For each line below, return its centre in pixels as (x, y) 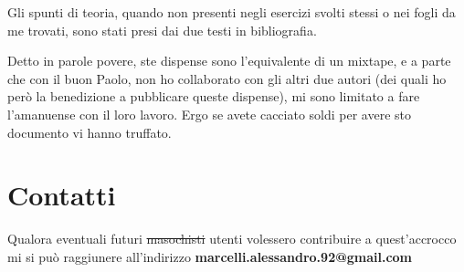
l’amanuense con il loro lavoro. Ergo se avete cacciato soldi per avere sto (210, 114)
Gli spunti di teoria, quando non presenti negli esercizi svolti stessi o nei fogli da (232, 12)
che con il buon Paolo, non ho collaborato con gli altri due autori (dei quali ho (227, 78)
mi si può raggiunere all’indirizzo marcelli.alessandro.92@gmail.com (210, 256)
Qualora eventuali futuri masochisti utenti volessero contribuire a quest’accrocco (232, 239)
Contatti (62, 195)
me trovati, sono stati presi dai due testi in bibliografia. (162, 30)
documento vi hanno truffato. (90, 132)
